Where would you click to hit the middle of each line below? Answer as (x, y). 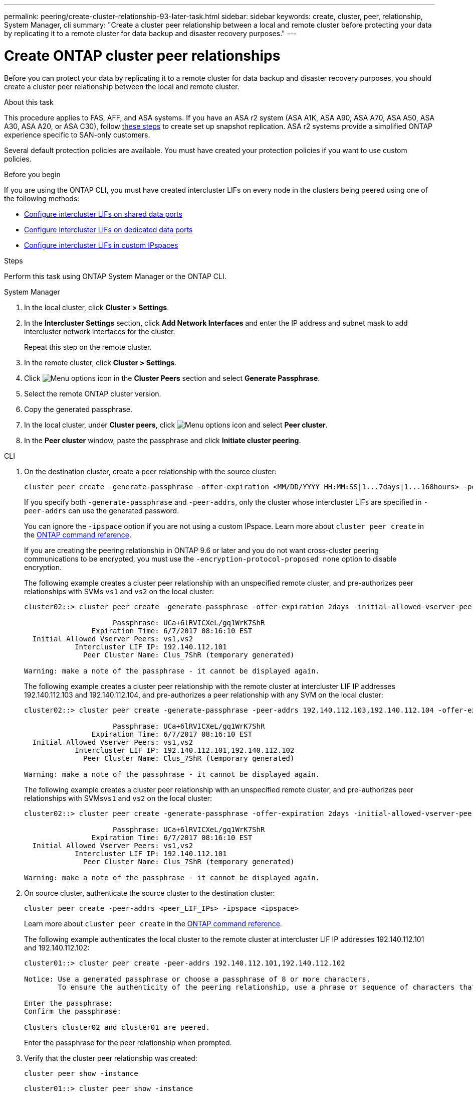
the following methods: (42, 198)
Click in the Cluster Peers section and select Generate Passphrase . (172, 378)
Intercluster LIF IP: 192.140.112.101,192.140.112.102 (185, 750)
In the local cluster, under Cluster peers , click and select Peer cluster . (176, 425)
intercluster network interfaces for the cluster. (100, 331)
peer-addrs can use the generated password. (102, 510)
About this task (29, 102)
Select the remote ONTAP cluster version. (93, 393)
